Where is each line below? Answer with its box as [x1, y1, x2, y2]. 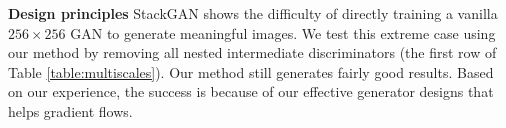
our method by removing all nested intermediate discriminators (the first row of [8, 42, 497, 63]
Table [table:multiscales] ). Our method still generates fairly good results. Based [8, 61, 494, 82]
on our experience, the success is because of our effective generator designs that [8, 81, 494, 102]
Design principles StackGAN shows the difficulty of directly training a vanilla [8, 3, 498, 23]
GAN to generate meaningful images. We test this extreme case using [70, 22, 496, 43]
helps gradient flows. [8, 100, 133, 121]
